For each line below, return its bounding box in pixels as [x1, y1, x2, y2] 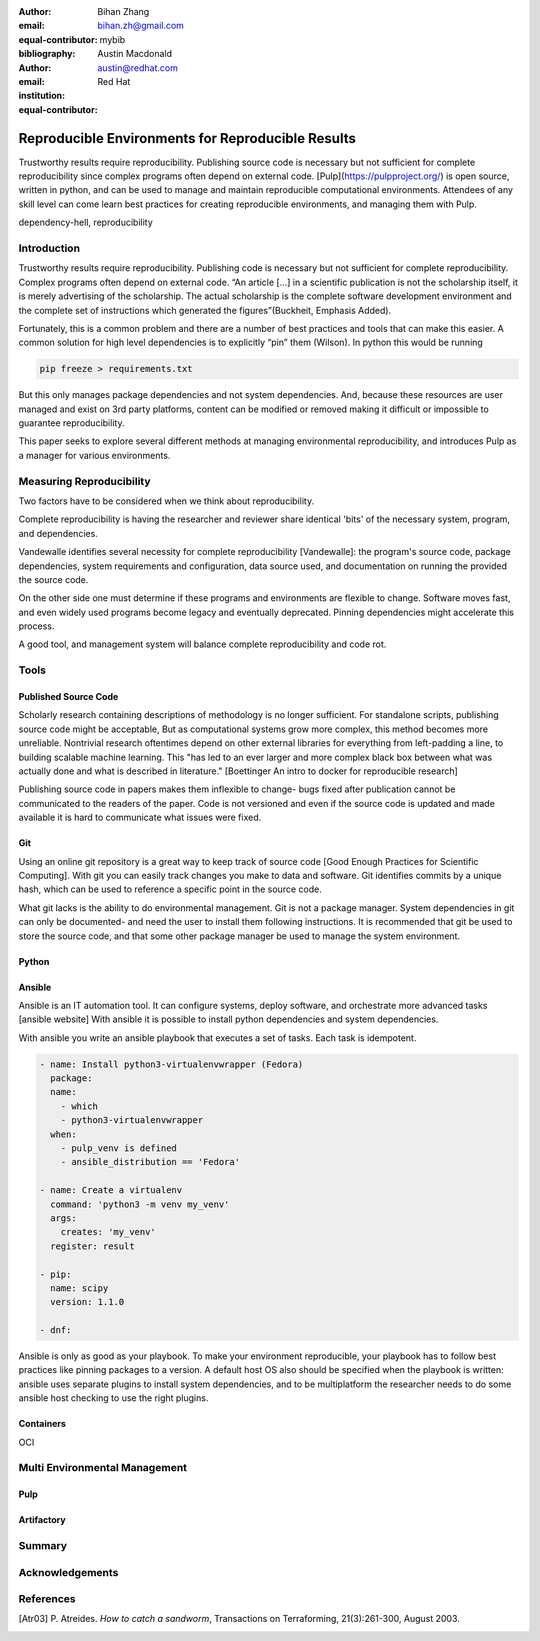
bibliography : [18, 48, 76, 60]
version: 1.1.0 [50, 1296, 125, 1308]
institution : [18, 90, 66, 102]
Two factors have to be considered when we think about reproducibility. [18, 495, 315, 507]
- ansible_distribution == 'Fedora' [60, 1156, 240, 1168]
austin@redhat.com [97, 61, 179, 74]
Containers [18, 1418, 67, 1430]
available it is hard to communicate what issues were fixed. [18, 811, 262, 824]
